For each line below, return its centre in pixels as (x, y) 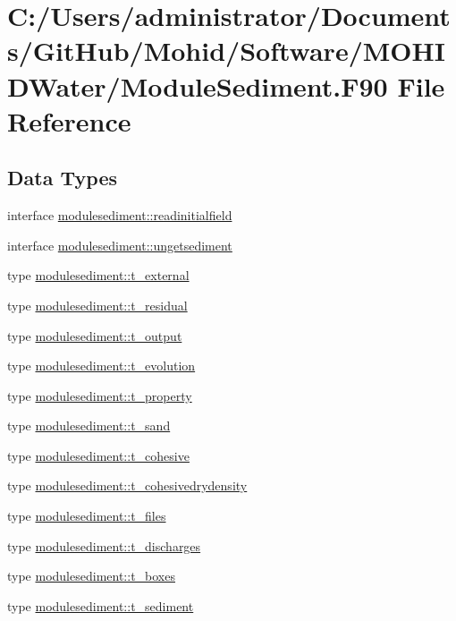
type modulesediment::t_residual (97, 305)
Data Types (62, 178)
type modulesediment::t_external (98, 275)
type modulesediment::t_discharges (104, 545)
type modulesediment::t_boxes (91, 576)
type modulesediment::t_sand (89, 425)
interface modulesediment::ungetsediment (120, 245)
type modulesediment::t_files (87, 516)
